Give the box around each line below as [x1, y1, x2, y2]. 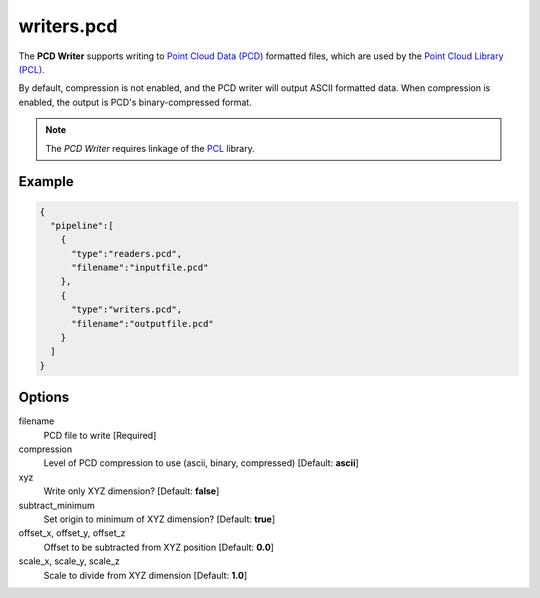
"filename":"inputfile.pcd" [71, 262, 209, 274]
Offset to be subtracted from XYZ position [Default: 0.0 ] [43, 541, 275, 553]
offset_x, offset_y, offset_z [18, 527, 126, 539]
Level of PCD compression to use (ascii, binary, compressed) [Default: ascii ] [43, 457, 359, 469]
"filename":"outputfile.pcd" [71, 318, 214, 329]
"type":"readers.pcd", [71, 248, 183, 259]
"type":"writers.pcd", [71, 304, 183, 315]
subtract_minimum [18, 499, 95, 511]
